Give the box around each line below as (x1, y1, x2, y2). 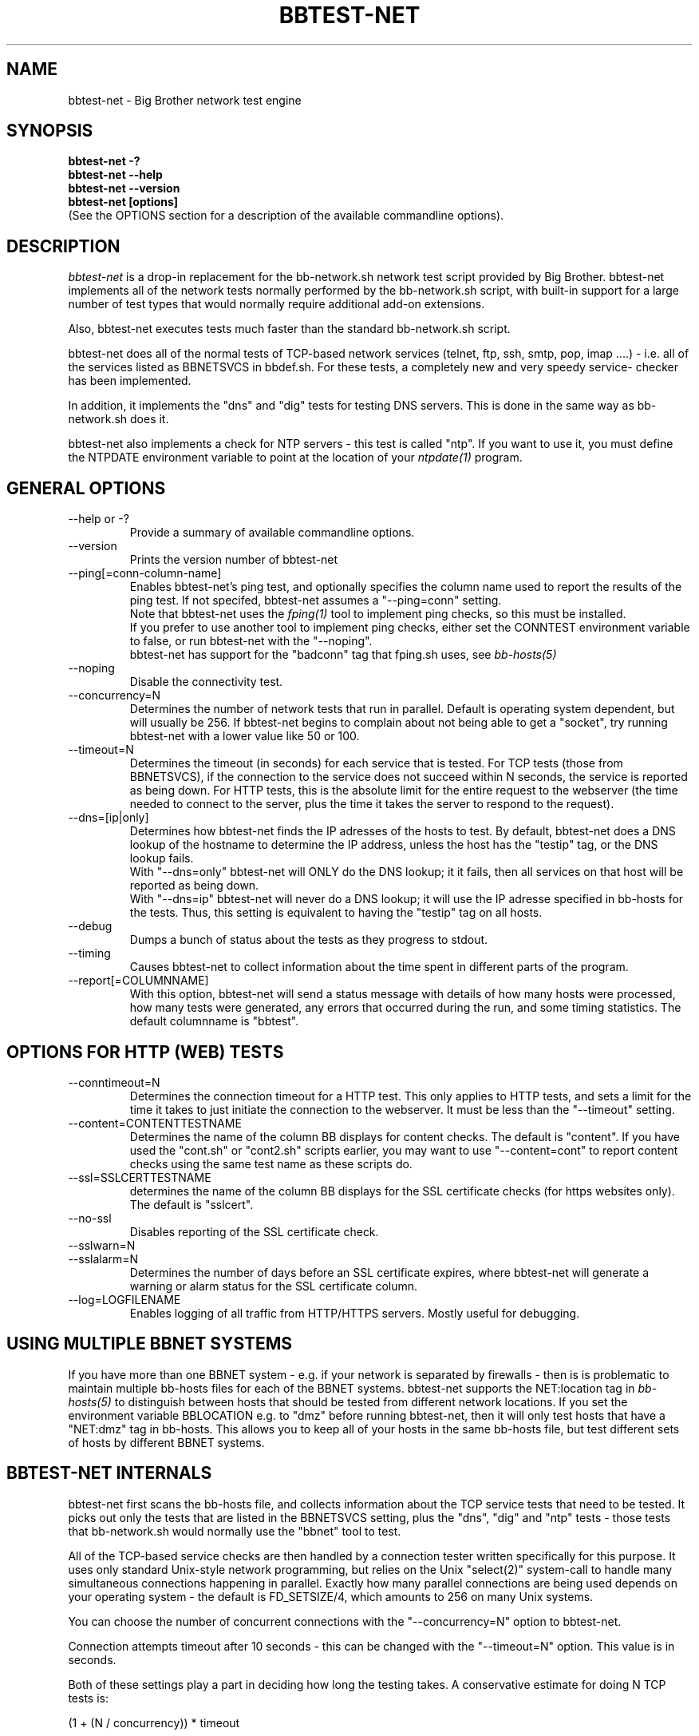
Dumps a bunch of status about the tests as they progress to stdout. (129, 933, 488, 947)
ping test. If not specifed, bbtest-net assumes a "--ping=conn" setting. (129, 593, 502, 608)
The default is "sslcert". (129, 1197, 254, 1211)
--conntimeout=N (68, 1075, 160, 1089)
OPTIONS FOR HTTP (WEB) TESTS (6, 1041, 284, 1062)
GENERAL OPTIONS (6, 478, 166, 498)
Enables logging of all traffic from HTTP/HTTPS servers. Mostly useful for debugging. (129, 1306, 580, 1320)
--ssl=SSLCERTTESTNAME (68, 1170, 211, 1184)
